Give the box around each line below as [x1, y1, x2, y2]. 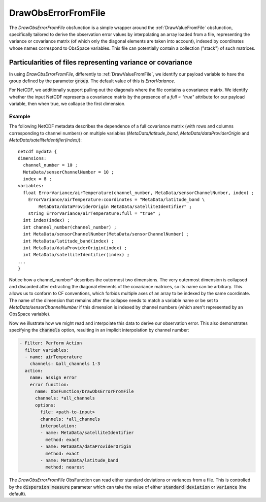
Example [9, 113, 31, 120]
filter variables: [25, 347, 69, 353]
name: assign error [30, 375, 77, 380]
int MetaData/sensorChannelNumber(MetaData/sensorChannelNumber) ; [23, 232, 190, 237]
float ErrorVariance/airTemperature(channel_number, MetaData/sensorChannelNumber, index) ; [23, 190, 255, 196]
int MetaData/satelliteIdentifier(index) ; [23, 252, 130, 258]
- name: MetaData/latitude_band [40, 457, 118, 463]
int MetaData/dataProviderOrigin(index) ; [23, 245, 128, 251]
